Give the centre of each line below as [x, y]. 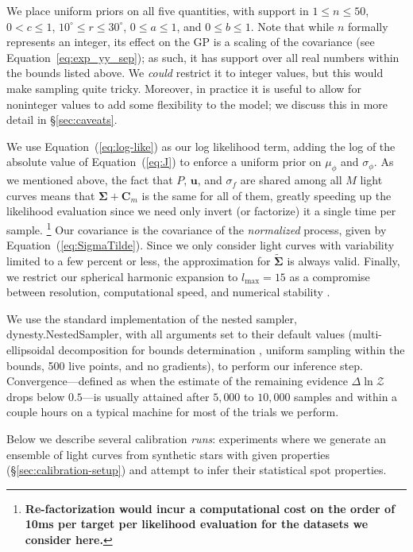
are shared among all [291, 180]
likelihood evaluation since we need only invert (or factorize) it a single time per [201, 211]
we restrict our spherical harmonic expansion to [122, 276]
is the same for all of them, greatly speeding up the [266, 195]
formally [368, 26]
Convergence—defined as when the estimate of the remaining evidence [177, 381]
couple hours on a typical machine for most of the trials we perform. [173, 412]
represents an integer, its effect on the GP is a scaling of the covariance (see [191, 42]
